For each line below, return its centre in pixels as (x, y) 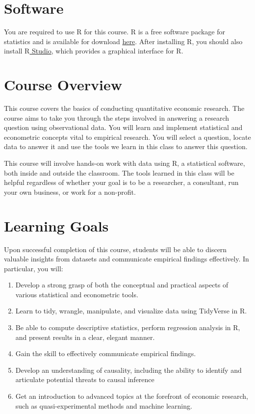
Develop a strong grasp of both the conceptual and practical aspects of (122, 285)
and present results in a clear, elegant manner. (85, 337)
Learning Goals (56, 225)
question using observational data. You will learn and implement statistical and (123, 127)
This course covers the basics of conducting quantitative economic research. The (124, 108)
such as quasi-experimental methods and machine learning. (104, 405)
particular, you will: (34, 268)
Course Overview (63, 85)
